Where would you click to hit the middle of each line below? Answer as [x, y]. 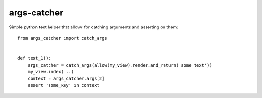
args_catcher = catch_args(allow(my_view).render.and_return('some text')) [120, 65]
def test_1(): [34, 58]
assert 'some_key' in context [63, 85]
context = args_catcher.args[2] [66, 79]
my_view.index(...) [51, 72]
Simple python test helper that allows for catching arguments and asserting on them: [93, 27]
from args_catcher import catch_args [63, 38]
